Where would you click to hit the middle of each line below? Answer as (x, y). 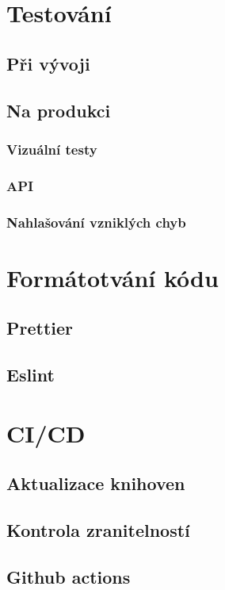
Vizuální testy (52, 149)
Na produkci (59, 110)
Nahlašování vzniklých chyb (96, 222)
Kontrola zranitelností (98, 529)
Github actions (69, 576)
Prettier (40, 328)
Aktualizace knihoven (96, 483)
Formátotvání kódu (113, 277)
